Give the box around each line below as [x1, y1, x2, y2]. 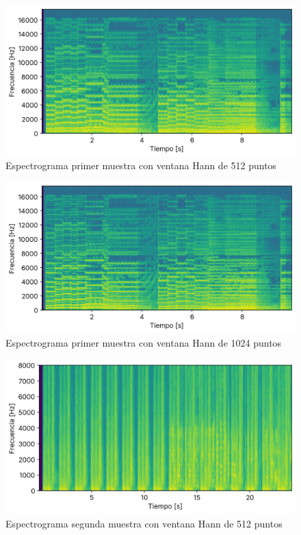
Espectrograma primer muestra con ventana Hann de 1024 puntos [5, 335, 282, 349]
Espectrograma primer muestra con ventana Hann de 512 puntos [5, 158, 277, 173]
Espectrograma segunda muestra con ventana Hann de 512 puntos [5, 516, 283, 530]
